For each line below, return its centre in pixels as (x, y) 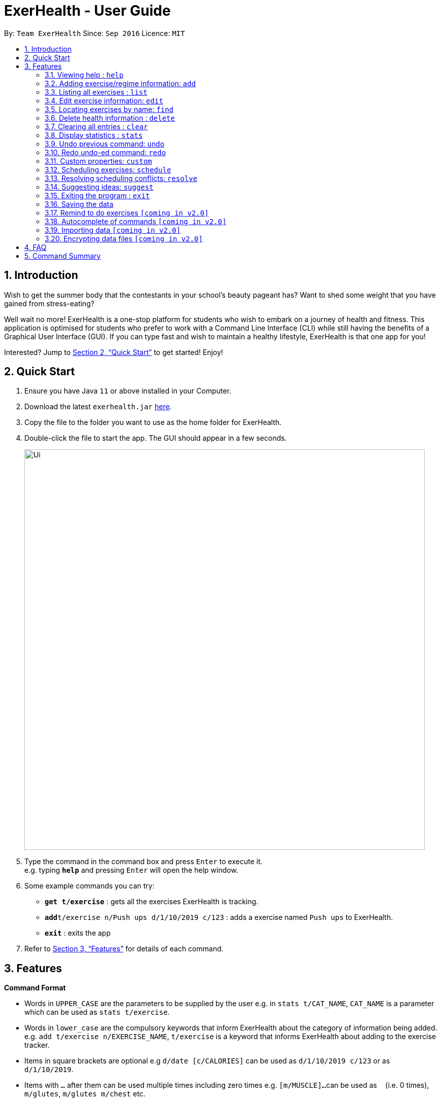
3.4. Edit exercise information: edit (104, 100)
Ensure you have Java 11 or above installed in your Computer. (128, 391)
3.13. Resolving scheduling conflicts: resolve (121, 178)
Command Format (35, 988)
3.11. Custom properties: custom (98, 161)
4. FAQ (35, 247)
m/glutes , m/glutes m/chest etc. (85, 1094)
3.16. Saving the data (79, 204)
